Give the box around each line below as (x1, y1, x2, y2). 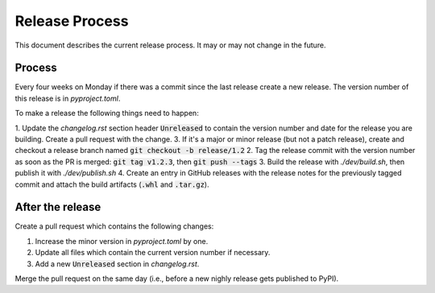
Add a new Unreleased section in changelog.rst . (35, 258, 200, 269)
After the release (14, 200, 101, 214)
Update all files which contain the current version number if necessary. (35, 248, 271, 258)
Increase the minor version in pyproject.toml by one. (35, 236, 209, 246)
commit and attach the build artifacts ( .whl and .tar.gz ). (14, 180, 209, 189)
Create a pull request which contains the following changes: (14, 221, 214, 231)
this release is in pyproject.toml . (14, 93, 121, 103)
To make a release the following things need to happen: (14, 109, 199, 118)
